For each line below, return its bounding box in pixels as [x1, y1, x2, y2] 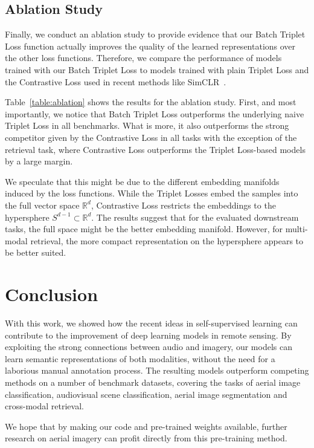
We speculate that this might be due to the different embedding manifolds [5, 175, 280, 187]
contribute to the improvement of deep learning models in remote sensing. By [5, 328, 292, 341]
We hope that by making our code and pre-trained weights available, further [5, 420, 287, 432]
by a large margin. [5, 155, 73, 167]
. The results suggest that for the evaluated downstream [91, 210, 299, 223]
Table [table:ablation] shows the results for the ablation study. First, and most [5, 96, 296, 108]
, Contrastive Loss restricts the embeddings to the [91, 198, 276, 211]
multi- [285, 222, 308, 235]
